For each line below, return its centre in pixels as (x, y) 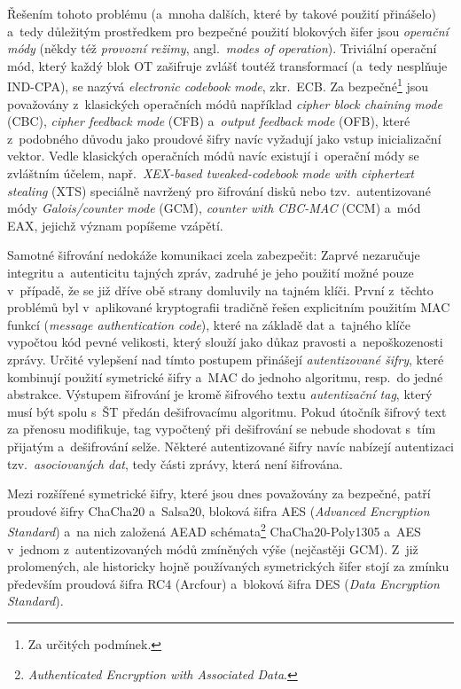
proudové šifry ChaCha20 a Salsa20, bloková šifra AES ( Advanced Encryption (219, 510)
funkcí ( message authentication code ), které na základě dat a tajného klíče (209, 324)
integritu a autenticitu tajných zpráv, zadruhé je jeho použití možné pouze (211, 272)
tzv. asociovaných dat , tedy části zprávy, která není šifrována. (175, 463)
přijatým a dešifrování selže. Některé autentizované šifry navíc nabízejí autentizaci (230, 446)
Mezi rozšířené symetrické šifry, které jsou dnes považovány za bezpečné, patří (219, 493)
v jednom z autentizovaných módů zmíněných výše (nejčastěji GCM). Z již (213, 548)
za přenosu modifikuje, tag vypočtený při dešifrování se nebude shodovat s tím (222, 429)
